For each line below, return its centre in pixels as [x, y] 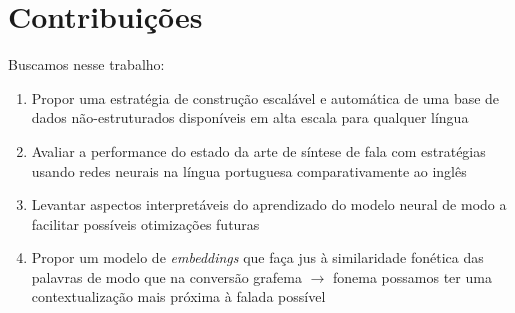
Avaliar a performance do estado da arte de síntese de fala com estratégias [258, 150]
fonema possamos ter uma [412, 276]
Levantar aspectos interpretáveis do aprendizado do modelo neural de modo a [269, 204]
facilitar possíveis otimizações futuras [145, 223]
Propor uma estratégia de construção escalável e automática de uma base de [265, 97]
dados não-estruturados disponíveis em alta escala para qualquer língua [250, 117]
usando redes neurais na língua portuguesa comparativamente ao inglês [249, 170]
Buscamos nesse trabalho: [86, 64]
